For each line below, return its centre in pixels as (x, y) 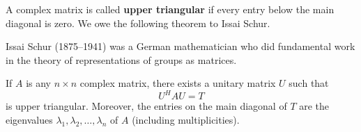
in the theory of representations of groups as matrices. (121, 59)
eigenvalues (29, 120)
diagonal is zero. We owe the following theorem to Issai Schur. (138, 23)
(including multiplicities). (186, 120)
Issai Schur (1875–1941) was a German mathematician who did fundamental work (180, 46)
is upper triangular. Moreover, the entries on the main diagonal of (146, 106)
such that (309, 83)
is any (39, 83)
